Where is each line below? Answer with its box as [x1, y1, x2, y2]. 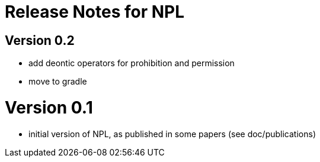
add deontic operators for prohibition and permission [28, 58, 235, 69]
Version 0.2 [5, 33, 75, 48]
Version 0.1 [5, 97, 93, 118]
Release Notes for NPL [5, 2, 185, 22]
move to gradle [28, 76, 87, 87]
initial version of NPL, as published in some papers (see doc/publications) [28, 128, 316, 139]
